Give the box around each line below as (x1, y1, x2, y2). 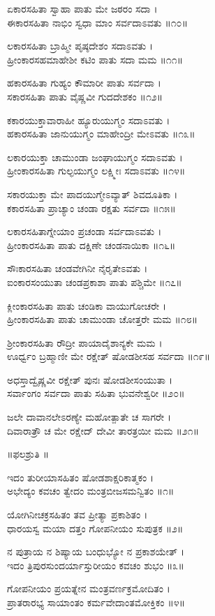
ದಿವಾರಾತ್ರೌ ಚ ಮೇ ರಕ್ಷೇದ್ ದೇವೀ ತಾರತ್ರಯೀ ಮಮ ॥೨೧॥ (7, 423, 200, 437)
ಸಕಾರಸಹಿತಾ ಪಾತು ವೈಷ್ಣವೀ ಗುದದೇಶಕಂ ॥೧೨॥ (7, 89, 163, 103)
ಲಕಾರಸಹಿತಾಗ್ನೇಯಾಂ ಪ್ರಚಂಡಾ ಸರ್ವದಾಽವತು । (7, 224, 162, 239)
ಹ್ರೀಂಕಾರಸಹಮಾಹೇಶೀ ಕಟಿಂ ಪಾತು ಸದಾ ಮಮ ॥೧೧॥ (7, 52, 184, 66)
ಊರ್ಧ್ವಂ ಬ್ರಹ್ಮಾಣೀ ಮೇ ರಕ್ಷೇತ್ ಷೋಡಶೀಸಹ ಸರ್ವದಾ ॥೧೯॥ (7, 349, 210, 363)
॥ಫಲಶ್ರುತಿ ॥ (7, 446, 49, 461)
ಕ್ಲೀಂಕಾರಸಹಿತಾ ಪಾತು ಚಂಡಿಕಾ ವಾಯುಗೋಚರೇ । (7, 298, 167, 313)
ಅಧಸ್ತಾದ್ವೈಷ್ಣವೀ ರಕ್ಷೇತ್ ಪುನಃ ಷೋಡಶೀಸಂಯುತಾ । (7, 372, 173, 386)
